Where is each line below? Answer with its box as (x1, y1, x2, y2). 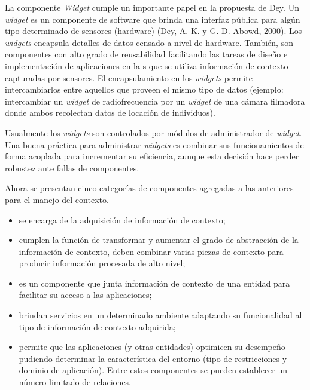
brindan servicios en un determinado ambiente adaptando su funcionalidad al (19, 309, 302, 321)
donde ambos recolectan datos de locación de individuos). (5, 106, 215, 119)
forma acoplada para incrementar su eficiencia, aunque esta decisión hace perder (5, 150, 299, 162)
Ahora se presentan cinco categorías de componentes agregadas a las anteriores (5, 182, 294, 194)
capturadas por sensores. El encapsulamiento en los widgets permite (5, 71, 253, 84)
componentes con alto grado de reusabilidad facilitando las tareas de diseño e (5, 48, 288, 60)
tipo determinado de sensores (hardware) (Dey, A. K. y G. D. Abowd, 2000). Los (5, 24, 302, 37)
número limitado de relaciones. (19, 376, 132, 388)
